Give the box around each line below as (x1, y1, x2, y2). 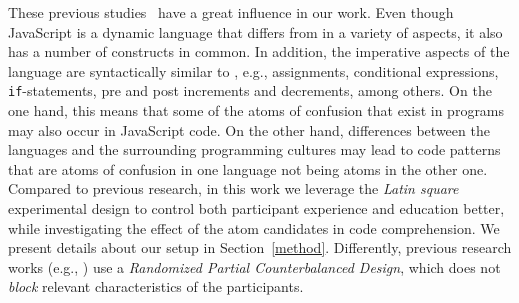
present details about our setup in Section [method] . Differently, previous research (8, 237, 512, 258)
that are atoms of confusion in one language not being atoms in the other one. (8, 158, 488, 179)
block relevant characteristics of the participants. (8, 276, 304, 297)
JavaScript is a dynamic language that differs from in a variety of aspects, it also (8, 21, 503, 42)
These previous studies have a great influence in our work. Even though (8, 2, 454, 22)
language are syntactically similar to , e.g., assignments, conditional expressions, (8, 60, 499, 81)
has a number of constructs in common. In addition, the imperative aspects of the (8, 41, 510, 62)
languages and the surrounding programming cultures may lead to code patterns (8, 139, 501, 160)
